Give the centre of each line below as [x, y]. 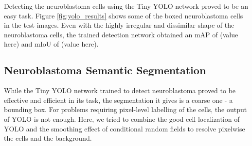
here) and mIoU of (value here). [51, 44]
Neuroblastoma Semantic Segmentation [105, 70]
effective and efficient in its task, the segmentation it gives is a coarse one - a [118, 100]
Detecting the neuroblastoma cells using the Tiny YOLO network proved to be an [126, 6]
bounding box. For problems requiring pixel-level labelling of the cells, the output [126, 109]
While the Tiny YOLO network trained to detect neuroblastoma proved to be [120, 90]
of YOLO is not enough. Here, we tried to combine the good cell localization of [122, 119]
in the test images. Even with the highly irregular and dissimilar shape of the [119, 25]
